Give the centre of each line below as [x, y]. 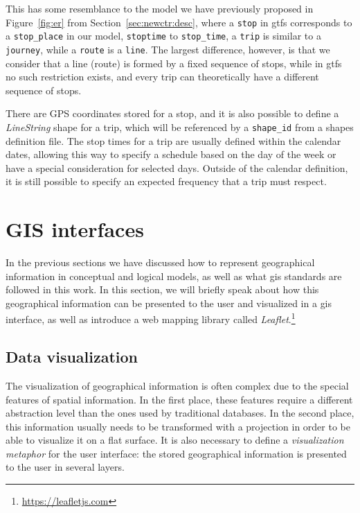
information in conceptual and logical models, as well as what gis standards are [174, 276]
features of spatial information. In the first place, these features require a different [179, 399]
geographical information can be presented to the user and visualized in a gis [169, 303]
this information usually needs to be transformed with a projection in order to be [178, 426]
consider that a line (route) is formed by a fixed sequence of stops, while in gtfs [174, 63]
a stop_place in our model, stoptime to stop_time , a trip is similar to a [163, 36]
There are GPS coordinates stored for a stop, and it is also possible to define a [172, 113]
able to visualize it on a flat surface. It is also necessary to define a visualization [175, 440]
